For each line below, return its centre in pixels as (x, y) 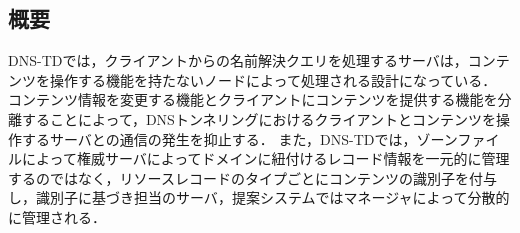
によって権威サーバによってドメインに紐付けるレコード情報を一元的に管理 (265, 158)
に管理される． (57, 216)
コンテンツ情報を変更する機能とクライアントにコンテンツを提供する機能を (253, 99)
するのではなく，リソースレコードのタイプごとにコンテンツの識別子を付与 (252, 177)
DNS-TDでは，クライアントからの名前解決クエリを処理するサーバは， (238, 60)
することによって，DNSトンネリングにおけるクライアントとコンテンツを (259, 118)
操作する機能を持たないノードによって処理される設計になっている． (273, 79)
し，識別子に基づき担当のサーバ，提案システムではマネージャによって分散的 (259, 197)
